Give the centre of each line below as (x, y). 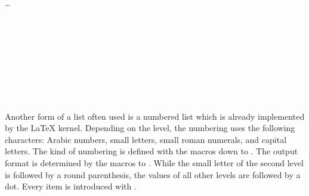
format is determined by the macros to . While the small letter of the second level (154, 162)
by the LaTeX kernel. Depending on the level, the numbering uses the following (150, 128)
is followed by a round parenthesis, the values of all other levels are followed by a (153, 174)
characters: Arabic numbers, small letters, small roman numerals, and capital (146, 139)
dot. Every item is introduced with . (71, 186)
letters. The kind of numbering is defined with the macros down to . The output (152, 151)
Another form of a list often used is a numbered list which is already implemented (155, 116)
